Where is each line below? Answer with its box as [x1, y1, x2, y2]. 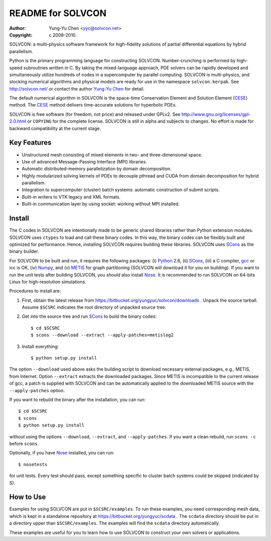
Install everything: [22, 343, 59, 349]
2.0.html [9, 118, 27, 124]
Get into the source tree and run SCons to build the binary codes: [22, 313, 157, 319]
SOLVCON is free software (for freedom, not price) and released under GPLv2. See [9, 111, 181, 117]
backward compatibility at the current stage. [9, 125, 101, 131]
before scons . [9, 440, 39, 446]
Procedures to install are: [9, 288, 61, 294]
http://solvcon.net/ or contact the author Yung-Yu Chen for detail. [9, 85, 145, 92]
